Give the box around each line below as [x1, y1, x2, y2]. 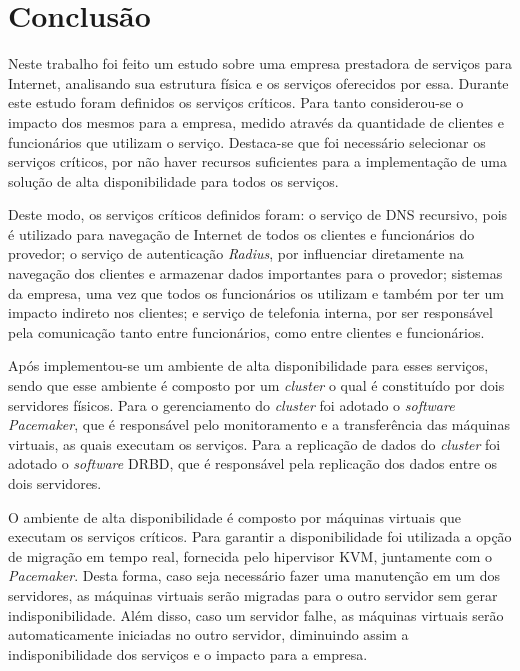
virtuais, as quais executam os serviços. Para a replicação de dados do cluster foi [8, 433, 501, 454]
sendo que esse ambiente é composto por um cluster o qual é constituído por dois [8, 375, 505, 396]
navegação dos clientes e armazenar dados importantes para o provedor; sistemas [8, 263, 503, 284]
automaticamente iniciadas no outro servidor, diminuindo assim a [8, 624, 409, 645]
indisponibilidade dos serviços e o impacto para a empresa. [8, 643, 368, 664]
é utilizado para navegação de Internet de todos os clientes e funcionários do [8, 223, 475, 244]
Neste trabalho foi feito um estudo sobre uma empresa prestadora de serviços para [8, 53, 512, 74]
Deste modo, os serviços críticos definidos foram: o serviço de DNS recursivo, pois [8, 204, 508, 225]
